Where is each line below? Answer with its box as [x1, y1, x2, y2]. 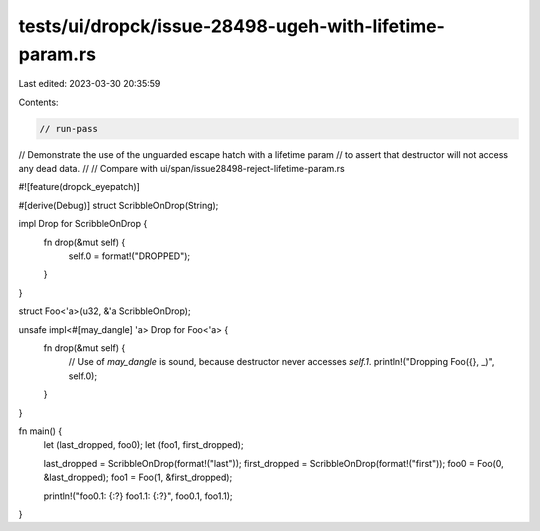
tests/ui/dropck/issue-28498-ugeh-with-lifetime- [18, 15, 445, 37]
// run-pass [39, 123, 99, 134]
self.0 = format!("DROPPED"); [68, 250, 191, 262]
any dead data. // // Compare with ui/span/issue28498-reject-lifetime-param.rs [18, 163, 345, 175]
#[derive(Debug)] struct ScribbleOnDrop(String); [18, 199, 219, 211]
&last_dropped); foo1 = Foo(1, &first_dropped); [43, 471, 233, 484]
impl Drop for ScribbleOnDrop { [18, 218, 148, 230]
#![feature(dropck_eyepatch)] [18, 181, 140, 193]
